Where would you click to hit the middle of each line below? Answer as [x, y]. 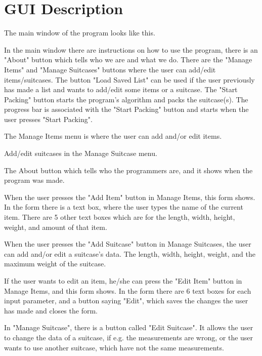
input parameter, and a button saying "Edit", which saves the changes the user [126, 301]
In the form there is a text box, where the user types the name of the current [124, 207]
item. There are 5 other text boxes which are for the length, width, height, [120, 217]
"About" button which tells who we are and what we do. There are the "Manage [128, 60]
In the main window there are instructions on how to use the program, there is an [131, 49]
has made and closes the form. [51, 310]
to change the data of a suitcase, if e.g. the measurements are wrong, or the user [129, 337]
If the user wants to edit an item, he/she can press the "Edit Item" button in [123, 281]
